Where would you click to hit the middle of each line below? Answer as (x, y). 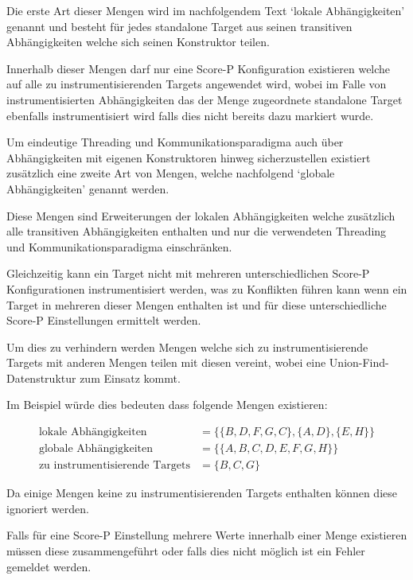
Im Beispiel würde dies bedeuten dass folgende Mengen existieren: (167, 405)
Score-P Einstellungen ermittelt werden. (104, 320)
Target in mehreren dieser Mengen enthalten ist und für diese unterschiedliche (197, 304)
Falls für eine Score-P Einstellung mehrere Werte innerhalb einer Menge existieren (207, 535)
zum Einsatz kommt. (130, 378)
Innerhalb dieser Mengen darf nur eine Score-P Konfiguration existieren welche (199, 68)
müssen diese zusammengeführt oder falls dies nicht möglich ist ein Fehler (186, 550)
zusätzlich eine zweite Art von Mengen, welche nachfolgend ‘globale (171, 173)
